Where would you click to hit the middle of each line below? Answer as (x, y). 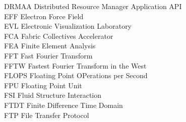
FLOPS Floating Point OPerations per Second (76, 75)
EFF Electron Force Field (44, 16)
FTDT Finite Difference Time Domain (64, 105)
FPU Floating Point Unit (43, 85)
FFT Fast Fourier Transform (48, 55)
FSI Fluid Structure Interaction (53, 95)
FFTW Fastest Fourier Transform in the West (75, 65)
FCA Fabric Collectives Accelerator (59, 36)
